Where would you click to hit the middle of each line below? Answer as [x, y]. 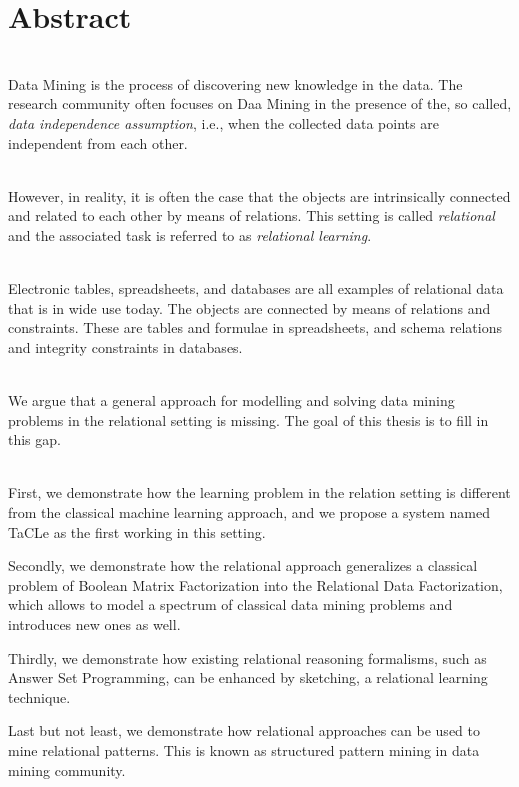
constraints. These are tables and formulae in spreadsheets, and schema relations [255, 327]
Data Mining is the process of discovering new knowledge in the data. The [235, 83]
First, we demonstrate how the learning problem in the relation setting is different [259, 492]
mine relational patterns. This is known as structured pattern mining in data [244, 749]
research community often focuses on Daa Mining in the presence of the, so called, [260, 103]
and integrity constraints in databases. [125, 346]
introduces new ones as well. [94, 623]
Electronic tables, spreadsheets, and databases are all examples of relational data [256, 288]
